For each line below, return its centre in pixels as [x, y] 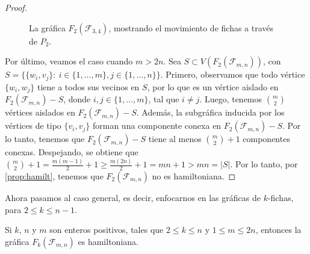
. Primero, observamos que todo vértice [233, 74]
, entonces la [278, 230]
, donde [77, 99]
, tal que [164, 99]
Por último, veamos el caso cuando [69, 61]
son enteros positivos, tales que [107, 230]
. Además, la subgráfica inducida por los [210, 112]
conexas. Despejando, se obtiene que [72, 152]
